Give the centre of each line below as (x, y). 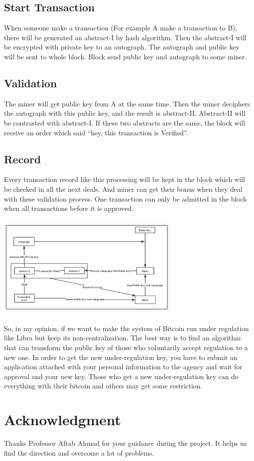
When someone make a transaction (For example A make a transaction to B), (121, 28)
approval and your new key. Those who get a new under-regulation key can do (121, 376)
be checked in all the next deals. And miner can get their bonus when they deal (123, 189)
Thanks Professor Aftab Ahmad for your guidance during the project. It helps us (125, 443)
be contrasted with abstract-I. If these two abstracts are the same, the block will (125, 122)
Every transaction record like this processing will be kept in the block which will (125, 179)
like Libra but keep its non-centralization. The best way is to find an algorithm (122, 338)
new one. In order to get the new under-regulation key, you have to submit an (121, 357)
